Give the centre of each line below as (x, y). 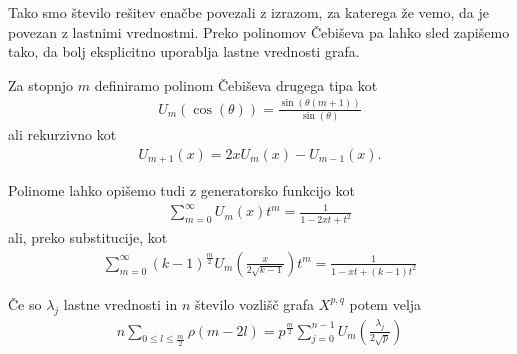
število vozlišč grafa (254, 303)
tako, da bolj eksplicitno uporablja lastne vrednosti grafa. (184, 51)
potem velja (385, 303)
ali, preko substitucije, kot (88, 237)
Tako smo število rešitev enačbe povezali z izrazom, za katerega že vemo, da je (248, 12)
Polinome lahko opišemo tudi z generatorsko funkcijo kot (181, 190)
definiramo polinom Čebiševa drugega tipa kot (236, 84)
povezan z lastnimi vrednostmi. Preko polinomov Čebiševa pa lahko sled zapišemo (259, 31)
